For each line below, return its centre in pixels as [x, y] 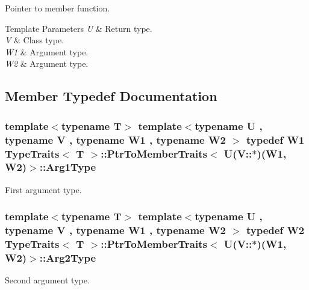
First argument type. [43, 189]
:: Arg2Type [68, 258]
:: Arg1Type [68, 167]
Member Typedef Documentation [111, 96]
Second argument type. [47, 280]
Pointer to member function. [58, 8]
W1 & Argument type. [47, 51]
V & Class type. [35, 40]
